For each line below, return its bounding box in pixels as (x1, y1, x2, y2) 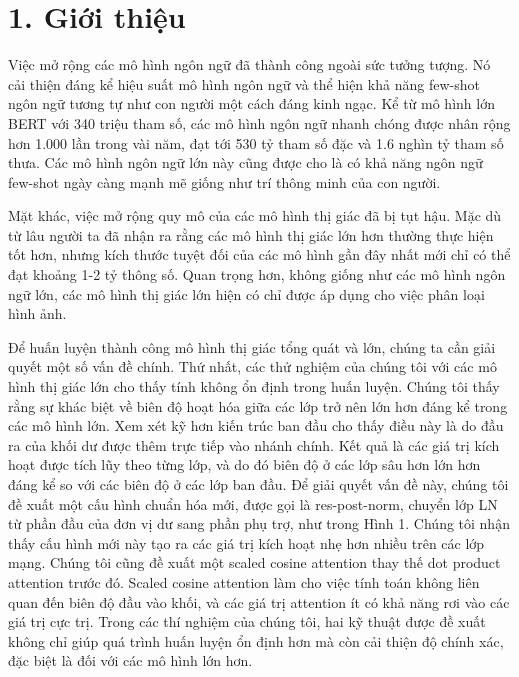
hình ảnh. (8, 303, 67, 324)
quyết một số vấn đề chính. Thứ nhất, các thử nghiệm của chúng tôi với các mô (8, 356, 497, 377)
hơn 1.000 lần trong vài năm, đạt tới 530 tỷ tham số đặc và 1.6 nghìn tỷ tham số (8, 132, 504, 153)
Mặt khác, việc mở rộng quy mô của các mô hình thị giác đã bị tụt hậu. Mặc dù (8, 205, 502, 226)
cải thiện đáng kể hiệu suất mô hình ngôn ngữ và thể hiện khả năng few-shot (8, 73, 480, 94)
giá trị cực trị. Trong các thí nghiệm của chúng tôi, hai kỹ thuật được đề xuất (8, 611, 486, 632)
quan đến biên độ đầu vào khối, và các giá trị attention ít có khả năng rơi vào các (8, 591, 510, 612)
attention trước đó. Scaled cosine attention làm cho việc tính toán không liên (8, 571, 480, 592)
